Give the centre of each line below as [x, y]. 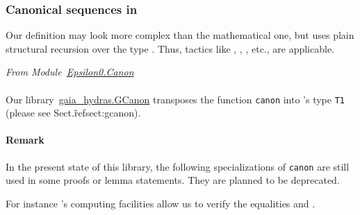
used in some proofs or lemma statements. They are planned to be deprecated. [173, 180]
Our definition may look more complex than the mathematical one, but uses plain [180, 35]
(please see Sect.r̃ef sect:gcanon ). [73, 113]
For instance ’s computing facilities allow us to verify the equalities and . [161, 203]
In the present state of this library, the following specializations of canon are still [178, 166]
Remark [25, 140]
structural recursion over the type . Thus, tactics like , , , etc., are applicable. [170, 48]
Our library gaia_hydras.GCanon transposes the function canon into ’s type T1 [175, 99]
